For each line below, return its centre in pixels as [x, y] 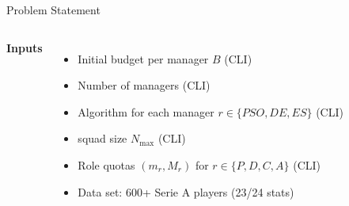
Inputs [25, 47]
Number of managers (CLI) [144, 85]
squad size [102, 138]
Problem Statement [53, 10]
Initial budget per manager [143, 58]
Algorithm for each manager [146, 111]
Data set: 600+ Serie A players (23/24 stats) [186, 191]
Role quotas [106, 164]
